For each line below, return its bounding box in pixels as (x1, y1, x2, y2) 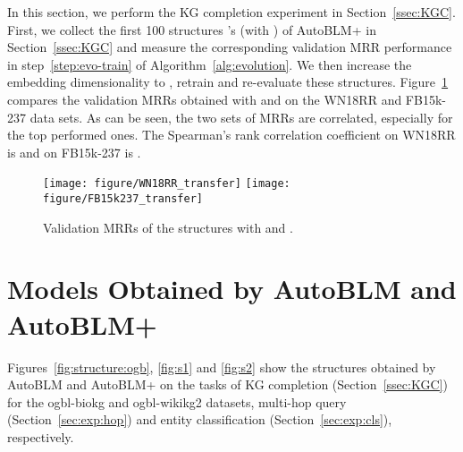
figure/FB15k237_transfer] (43, 192, 203, 205)
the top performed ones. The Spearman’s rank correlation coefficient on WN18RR (7, 125, 456, 144)
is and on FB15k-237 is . (7, 142, 141, 161)
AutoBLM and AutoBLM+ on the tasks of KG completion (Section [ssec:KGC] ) (7, 375, 448, 394)
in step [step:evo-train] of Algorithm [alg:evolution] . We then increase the (7, 55, 412, 73)
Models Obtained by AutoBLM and (7, 270, 457, 307)
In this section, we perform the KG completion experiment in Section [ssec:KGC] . (7, 3, 456, 21)
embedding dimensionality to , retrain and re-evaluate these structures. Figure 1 (7, 72, 449, 91)
